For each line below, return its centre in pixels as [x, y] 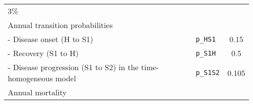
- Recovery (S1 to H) [43, 53]
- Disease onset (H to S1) [51, 39]
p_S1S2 [208, 73]
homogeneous [30, 78]
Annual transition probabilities [60, 25]
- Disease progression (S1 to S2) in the [73, 67]
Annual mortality [37, 92]
